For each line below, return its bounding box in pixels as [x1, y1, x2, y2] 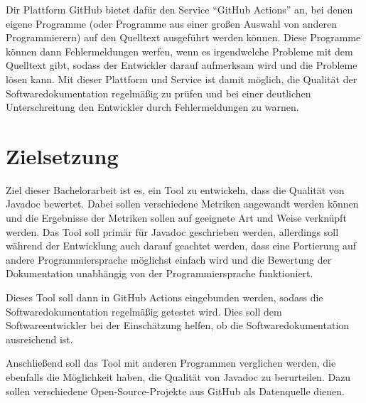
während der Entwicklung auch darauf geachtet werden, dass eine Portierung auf [6, 238, 357, 253]
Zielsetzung [6, 141, 119, 170]
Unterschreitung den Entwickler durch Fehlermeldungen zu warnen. [6, 100, 299, 114]
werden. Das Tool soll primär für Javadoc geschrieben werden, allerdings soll [6, 224, 339, 239]
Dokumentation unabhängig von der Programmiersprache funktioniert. [6, 266, 313, 281]
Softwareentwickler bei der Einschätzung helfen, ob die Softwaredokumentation [6, 318, 350, 333]
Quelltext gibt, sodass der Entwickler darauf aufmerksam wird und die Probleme [6, 58, 357, 72]
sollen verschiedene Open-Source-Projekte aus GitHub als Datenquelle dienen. [6, 383, 345, 398]
